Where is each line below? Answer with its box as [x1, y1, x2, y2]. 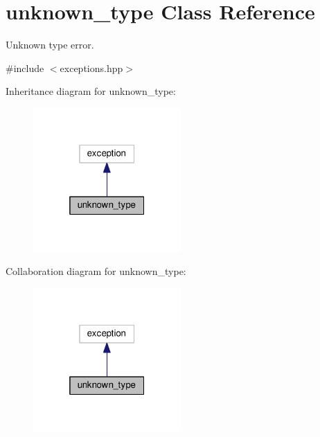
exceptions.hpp [60, 60, 123, 75]
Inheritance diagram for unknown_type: [6, 84, 176, 98]
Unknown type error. [6, 37, 94, 52]
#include [6, 60, 44, 75]
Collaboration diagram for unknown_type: [6, 264, 186, 278]
